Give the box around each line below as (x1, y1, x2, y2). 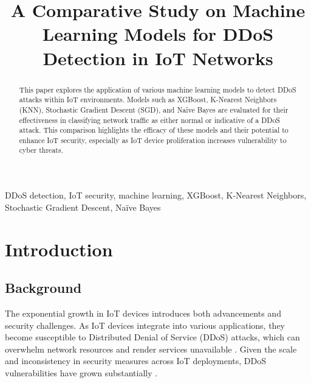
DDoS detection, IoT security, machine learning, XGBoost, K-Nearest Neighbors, (5, 189, 307, 202)
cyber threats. (19, 145, 63, 155)
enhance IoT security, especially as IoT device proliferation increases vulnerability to (19, 135, 287, 145)
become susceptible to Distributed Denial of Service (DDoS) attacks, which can (5, 331, 300, 343)
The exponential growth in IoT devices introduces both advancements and (5, 306, 281, 319)
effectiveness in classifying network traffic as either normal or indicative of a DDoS (19, 114, 280, 125)
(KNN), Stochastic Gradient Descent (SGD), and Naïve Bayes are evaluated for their (19, 104, 289, 114)
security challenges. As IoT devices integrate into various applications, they (5, 318, 285, 331)
